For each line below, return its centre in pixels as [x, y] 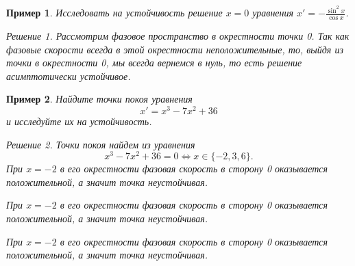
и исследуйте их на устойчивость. [79, 121]
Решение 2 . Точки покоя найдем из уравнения [101, 144]
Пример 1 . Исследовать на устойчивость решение [114, 13]
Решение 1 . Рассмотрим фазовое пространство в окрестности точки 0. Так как [178, 35]
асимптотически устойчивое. [69, 76]
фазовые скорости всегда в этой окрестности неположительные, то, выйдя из [175, 49]
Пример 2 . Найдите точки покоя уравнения [99, 99]
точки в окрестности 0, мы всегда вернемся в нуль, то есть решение [154, 63]
